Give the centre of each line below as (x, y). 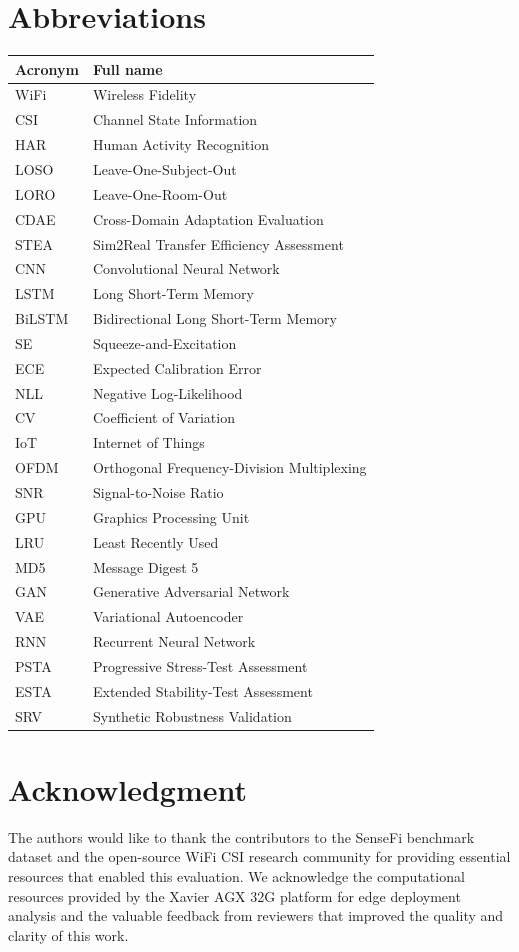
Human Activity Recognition (180, 144)
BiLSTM (42, 318)
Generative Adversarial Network (191, 591)
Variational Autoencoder (168, 616)
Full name (127, 68)
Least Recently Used (155, 541)
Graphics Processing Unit (171, 516)
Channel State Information (175, 119)
